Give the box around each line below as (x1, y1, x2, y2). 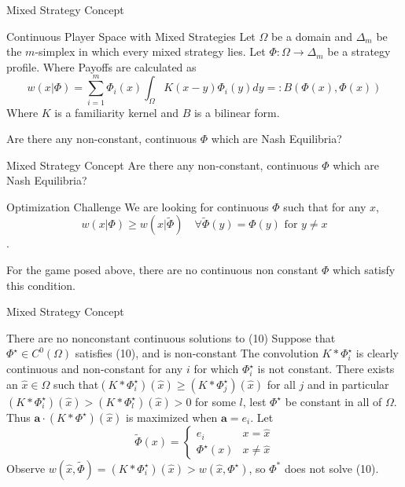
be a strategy (327, 43, 391, 60)
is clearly (355, 345, 399, 361)
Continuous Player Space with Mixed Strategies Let (6, 27, 256, 44)
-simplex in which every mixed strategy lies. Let (35, 43, 266, 60)
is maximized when (126, 408, 218, 425)
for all (267, 375, 296, 392)
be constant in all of (285, 393, 382, 409)
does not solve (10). (284, 460, 379, 476)
